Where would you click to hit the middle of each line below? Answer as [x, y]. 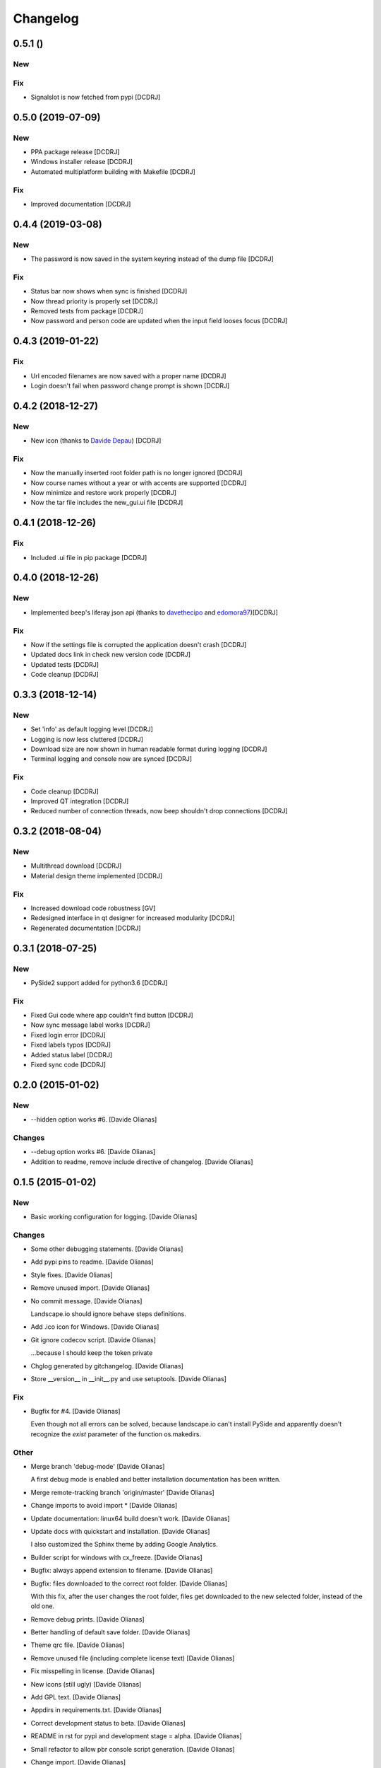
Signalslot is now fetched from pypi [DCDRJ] [96, 97]
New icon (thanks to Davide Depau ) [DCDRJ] [96, 441]
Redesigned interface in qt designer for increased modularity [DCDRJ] [133, 918]
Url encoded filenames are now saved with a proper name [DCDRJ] [128, 376]
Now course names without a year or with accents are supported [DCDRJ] [139, 483]
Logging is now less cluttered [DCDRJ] [87, 739]
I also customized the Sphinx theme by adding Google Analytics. [124, 1545]
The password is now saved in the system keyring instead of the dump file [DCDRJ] [152, 259]
